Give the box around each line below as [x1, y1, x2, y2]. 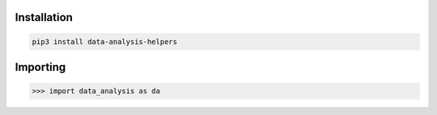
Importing [15, 60, 66, 74]
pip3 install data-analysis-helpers [32, 37, 178, 46]
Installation [15, 10, 73, 24]
